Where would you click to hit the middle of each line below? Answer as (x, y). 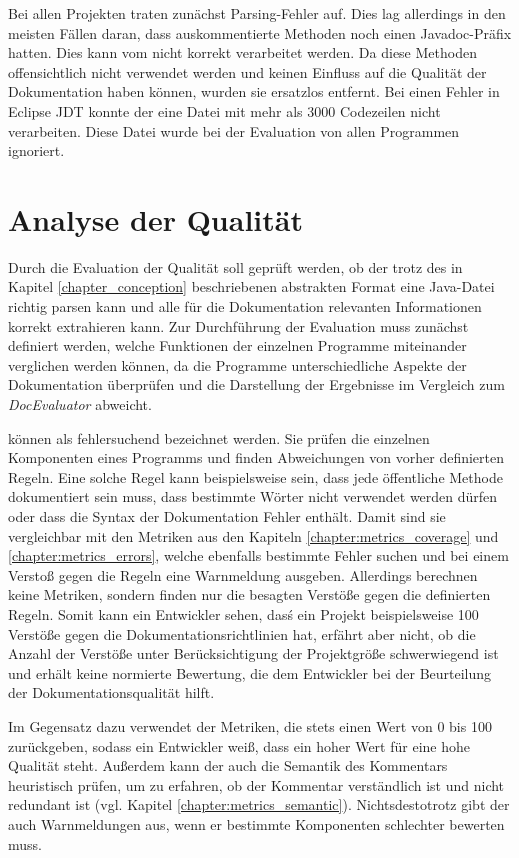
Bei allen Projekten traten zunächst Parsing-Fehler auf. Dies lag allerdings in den (257, 13)
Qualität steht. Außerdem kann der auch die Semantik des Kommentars (228, 765)
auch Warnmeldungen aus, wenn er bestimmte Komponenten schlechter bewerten (256, 823)
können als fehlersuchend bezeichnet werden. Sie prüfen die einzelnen (219, 437)
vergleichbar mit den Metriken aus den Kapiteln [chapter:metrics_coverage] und (253, 535)
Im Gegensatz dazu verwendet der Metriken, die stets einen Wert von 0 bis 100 (250, 725)
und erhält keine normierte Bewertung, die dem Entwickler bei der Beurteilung (250, 672)
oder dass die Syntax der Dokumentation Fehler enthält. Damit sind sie (227, 516)
